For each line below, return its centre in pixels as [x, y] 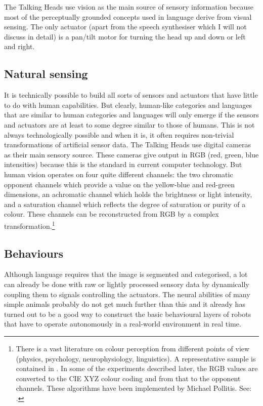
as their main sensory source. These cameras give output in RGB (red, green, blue [131, 154]
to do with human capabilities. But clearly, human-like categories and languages [128, 105]
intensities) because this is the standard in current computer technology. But [123, 164]
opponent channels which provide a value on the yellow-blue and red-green [119, 184]
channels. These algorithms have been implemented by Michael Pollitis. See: [134, 388]
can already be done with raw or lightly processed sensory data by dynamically [127, 284]
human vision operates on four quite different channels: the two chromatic [119, 174]
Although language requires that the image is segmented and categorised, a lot [126, 274]
